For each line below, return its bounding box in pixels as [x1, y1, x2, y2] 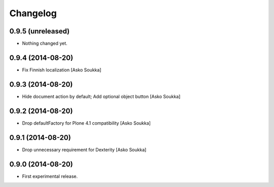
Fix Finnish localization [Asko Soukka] [22, 66, 101, 73]
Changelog [9, 8, 57, 19]
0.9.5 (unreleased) [9, 27, 70, 35]
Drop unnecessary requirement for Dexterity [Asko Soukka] [22, 146, 147, 153]
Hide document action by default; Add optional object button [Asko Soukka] [22, 93, 181, 99]
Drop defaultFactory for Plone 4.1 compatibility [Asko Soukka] [22, 120, 151, 126]
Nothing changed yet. [22, 41, 68, 47]
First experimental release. [22, 173, 78, 179]
